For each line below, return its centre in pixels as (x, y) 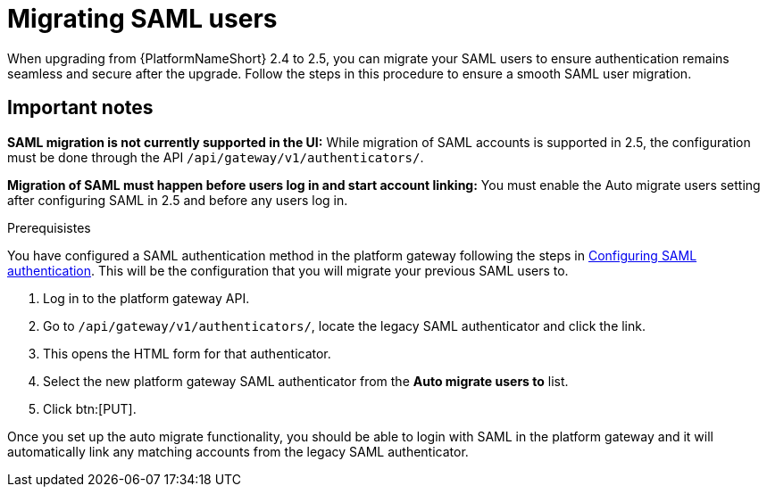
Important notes (80, 108)
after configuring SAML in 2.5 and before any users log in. (178, 200)
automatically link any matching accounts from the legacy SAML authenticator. (238, 451)
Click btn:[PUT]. (90, 408)
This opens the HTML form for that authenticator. (187, 353)
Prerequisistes (49, 227)
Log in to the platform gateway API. (146, 298)
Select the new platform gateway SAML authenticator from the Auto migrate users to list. (306, 381)
